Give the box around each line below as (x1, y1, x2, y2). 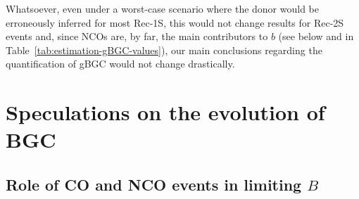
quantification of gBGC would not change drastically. (6, 56, 235, 71)
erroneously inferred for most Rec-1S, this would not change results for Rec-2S (6, 15, 344, 30)
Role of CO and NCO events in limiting (6, 173, 302, 195)
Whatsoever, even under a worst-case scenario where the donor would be (6, 1, 320, 15)
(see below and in (278, 29, 354, 44)
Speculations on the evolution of (6, 98, 325, 127)
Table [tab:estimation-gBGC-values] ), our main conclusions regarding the (6, 42, 322, 57)
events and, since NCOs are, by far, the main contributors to (6, 29, 268, 44)
